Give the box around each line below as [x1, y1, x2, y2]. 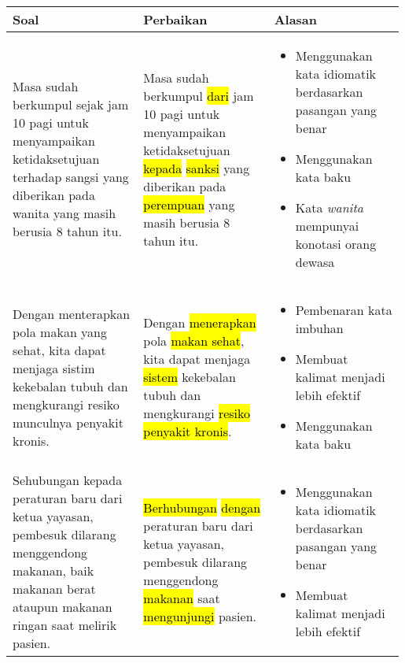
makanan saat [143, 588, 220, 607]
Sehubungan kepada [13, 471, 123, 489]
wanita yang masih [13, 204, 116, 222]
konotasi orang [295, 235, 377, 253]
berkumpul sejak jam [13, 95, 129, 113]
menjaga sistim [13, 358, 95, 377]
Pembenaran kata [295, 301, 392, 319]
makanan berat [13, 580, 96, 598]
